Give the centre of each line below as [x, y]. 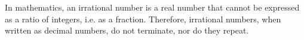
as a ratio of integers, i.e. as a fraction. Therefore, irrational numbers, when [143, 19]
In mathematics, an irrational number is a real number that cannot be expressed [152, 7]
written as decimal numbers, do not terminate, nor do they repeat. [127, 30]
